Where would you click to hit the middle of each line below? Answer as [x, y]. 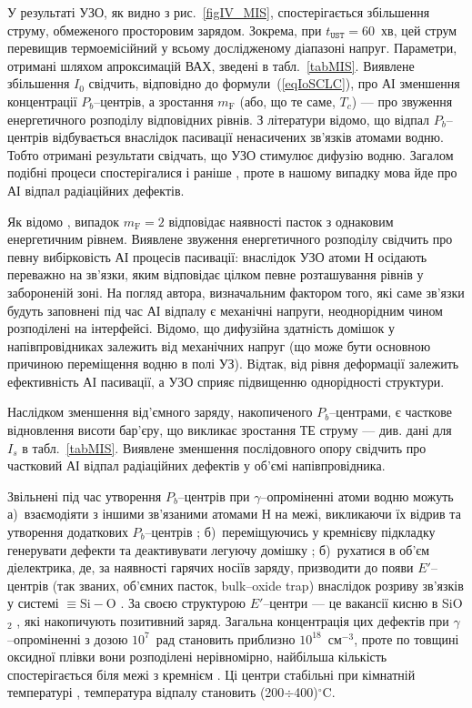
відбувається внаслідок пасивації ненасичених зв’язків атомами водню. [248, 137]
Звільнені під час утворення [85, 496]
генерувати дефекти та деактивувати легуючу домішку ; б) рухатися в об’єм [219, 549]
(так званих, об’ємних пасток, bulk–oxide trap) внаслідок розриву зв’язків [258, 585]
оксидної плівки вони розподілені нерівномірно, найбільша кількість [197, 657]
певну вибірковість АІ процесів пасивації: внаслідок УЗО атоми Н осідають [217, 256]
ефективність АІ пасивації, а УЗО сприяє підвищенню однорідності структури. [226, 381]
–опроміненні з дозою [68, 638]
